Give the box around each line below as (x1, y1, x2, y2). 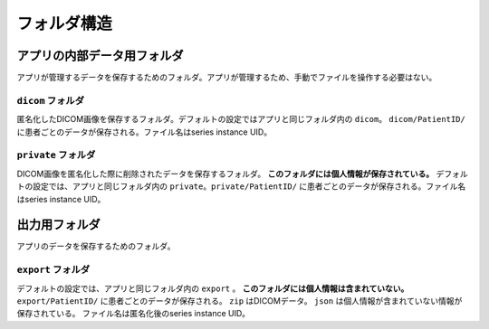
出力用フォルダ (16, 217, 101, 232)
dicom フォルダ (16, 94, 85, 107)
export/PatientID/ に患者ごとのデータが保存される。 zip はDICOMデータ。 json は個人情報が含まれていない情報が (16, 295, 463, 306)
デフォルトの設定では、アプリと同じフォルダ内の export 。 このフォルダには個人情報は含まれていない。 (16, 283, 409, 294)
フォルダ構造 (16, 14, 113, 33)
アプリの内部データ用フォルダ (16, 48, 184, 63)
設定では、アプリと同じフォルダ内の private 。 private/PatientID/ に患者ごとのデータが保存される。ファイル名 (32, 181, 466, 192)
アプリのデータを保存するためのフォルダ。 (16, 240, 176, 252)
